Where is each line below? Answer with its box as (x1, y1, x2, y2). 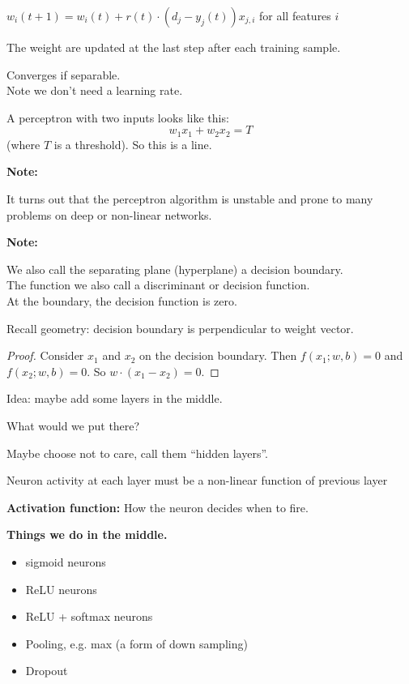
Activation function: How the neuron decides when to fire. (6, 498, 309, 515)
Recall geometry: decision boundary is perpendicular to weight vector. (6, 319, 354, 336)
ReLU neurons (25, 580, 97, 597)
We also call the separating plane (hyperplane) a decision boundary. (6, 260, 343, 277)
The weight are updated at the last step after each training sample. (6, 39, 341, 55)
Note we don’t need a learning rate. (6, 82, 183, 99)
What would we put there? (6, 417, 140, 434)
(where (6, 135, 40, 152)
